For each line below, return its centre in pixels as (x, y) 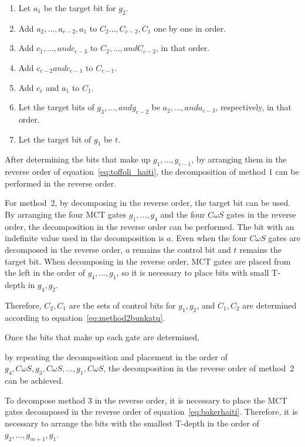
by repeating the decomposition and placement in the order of (116, 356)
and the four (183, 214)
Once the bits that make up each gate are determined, (102, 337)
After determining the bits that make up (78, 159)
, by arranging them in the (239, 159)
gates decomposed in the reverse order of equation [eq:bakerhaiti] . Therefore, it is (151, 412)
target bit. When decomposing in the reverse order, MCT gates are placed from (148, 261)
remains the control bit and (182, 249)
